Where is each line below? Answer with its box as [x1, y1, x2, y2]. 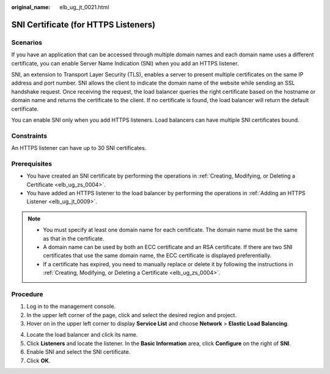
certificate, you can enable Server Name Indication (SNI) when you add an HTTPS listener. [11, 59, 240, 67]
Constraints [11, 132, 48, 140]
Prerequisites [11, 159, 52, 168]
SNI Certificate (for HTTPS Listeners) [11, 19, 156, 30]
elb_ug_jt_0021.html [59, 4, 109, 10]
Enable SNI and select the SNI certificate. [26, 348, 131, 356]
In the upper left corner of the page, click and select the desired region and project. [26, 311, 237, 318]
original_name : [11, 4, 51, 10]
